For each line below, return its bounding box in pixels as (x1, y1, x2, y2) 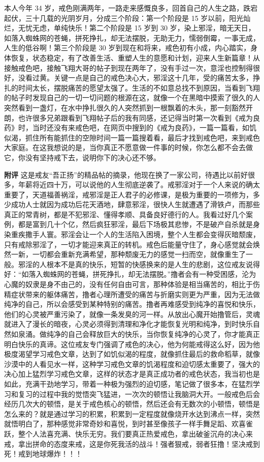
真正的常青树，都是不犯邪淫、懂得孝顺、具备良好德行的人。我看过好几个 (4, 209, 246, 219)
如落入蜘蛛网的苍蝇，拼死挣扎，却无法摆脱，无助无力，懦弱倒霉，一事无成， (4, 32, 260, 43)
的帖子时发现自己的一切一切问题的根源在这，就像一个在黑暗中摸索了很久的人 (4, 92, 260, 103)
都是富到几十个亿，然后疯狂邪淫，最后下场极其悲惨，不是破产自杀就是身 (18, 219, 260, 229)
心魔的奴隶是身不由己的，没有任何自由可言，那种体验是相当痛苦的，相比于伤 (4, 279, 260, 290)
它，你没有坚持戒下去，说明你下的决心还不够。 (4, 152, 160, 162)
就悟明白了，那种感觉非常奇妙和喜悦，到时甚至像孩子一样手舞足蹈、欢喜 (4, 418, 246, 429)
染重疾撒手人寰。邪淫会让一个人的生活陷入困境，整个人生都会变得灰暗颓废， (4, 229, 260, 240)
